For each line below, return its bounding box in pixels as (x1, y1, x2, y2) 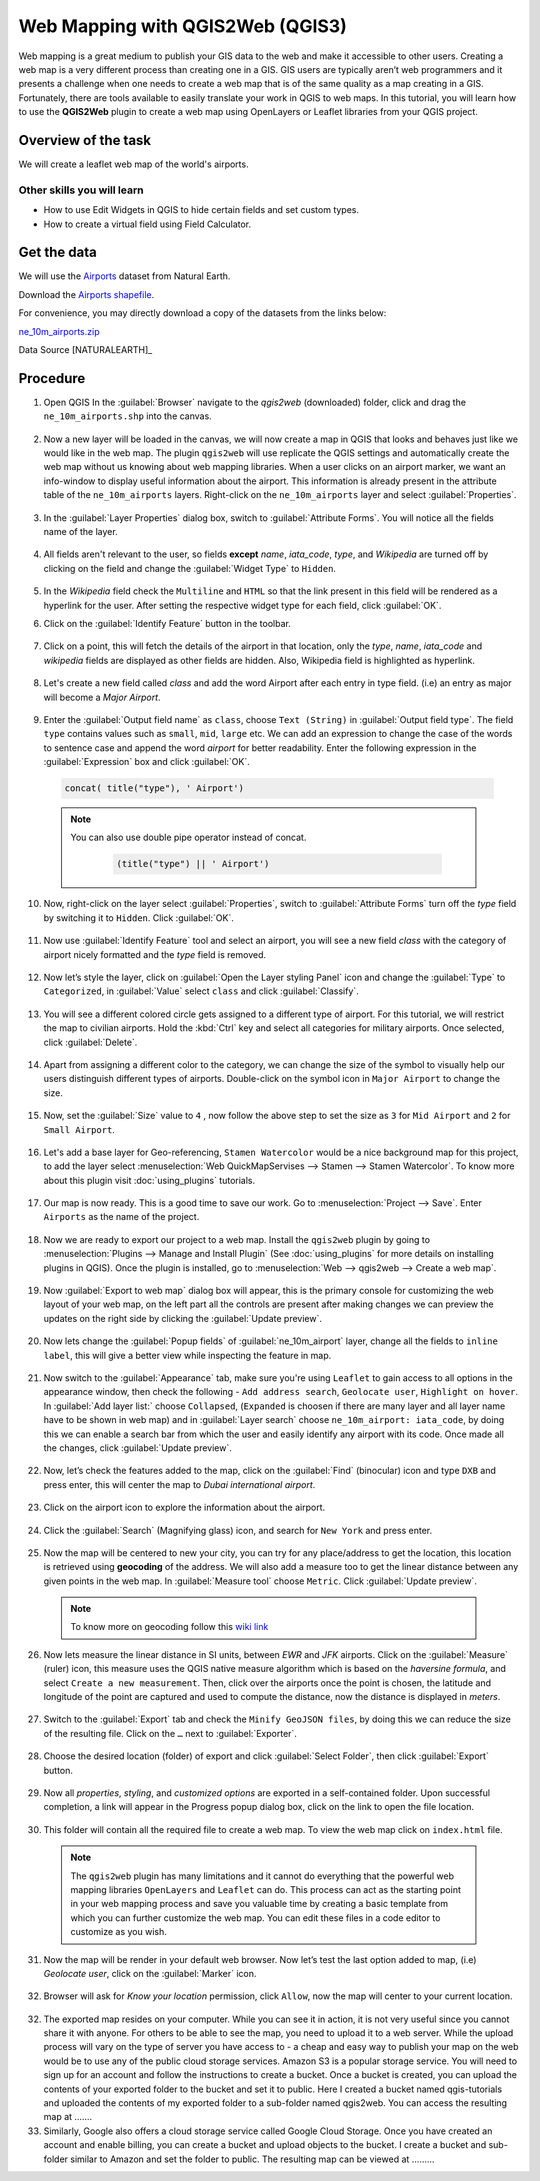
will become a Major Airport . (43, 691, 161, 703)
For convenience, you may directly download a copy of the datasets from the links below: (18, 307, 387, 319)
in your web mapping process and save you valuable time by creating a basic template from (70, 1898, 449, 1910)
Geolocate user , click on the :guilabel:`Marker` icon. (43, 1967, 257, 1979)
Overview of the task (18, 131, 152, 149)
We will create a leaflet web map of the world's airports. (18, 158, 249, 170)
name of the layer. (43, 526, 119, 538)
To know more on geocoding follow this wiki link (70, 1621, 269, 1633)
